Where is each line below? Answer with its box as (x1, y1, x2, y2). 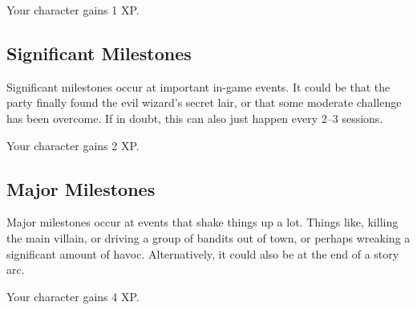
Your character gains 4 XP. (6, 288, 140, 304)
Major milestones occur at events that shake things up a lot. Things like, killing (6, 214, 399, 230)
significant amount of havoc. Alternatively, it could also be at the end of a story (6, 245, 399, 262)
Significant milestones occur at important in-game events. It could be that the (6, 78, 391, 95)
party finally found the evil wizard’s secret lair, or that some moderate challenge (6, 94, 402, 111)
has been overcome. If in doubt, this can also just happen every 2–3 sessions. (6, 109, 383, 126)
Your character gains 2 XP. (6, 137, 140, 153)
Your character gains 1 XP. (6, 2, 140, 18)
